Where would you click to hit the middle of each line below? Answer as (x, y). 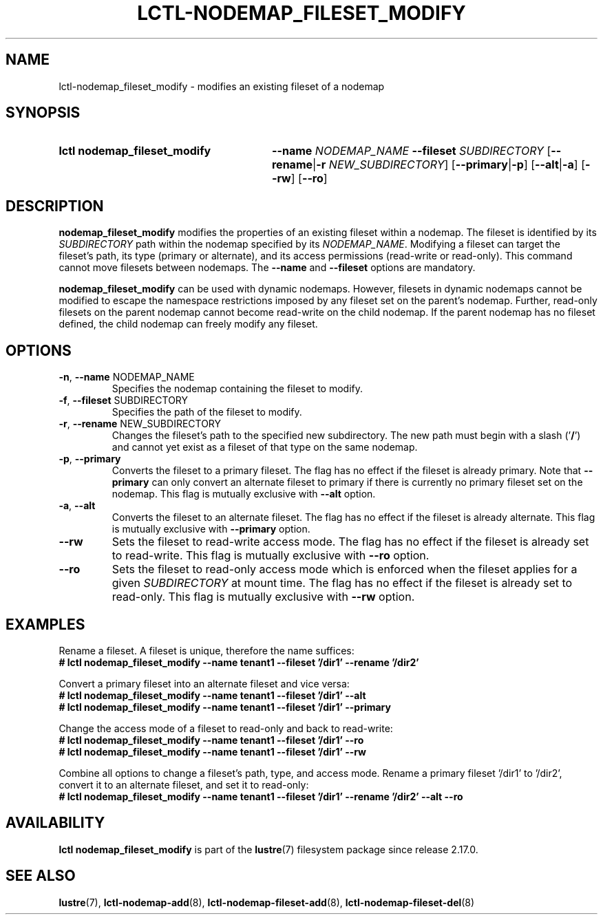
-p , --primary (90, 459)
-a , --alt (77, 506)
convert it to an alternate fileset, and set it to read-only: (184, 784)
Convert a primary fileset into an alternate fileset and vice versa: (204, 683)
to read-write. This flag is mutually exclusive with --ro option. (271, 556)
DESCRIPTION (55, 206)
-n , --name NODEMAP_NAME (127, 377)
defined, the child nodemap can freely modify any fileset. (188, 324)
